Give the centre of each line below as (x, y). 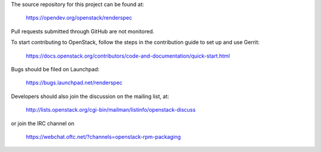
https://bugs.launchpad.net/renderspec (74, 83)
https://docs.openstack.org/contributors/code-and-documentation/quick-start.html (128, 56)
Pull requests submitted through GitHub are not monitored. (83, 31)
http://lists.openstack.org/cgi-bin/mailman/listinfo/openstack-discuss (111, 110)
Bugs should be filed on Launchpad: (55, 69)
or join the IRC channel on (43, 123)
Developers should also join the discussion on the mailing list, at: (90, 96)
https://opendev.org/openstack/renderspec (79, 18)
